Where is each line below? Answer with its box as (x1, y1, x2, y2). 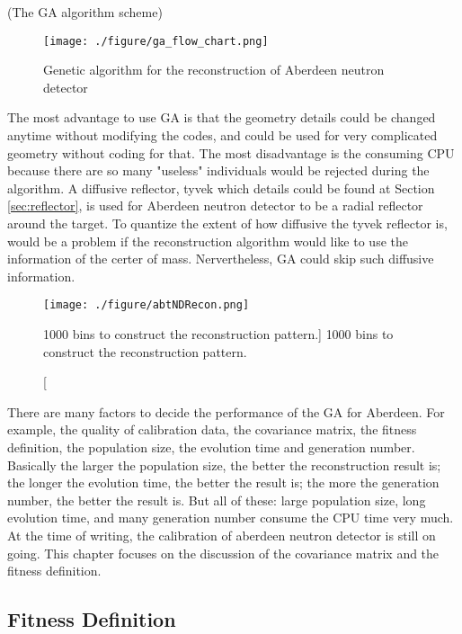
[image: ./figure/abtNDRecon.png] (43, 299, 250, 312)
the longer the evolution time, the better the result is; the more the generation (7, 473, 440, 492)
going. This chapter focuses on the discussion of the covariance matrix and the (7, 543, 440, 562)
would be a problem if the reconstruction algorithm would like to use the (7, 231, 408, 250)
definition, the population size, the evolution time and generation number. (7, 438, 415, 456)
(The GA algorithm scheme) (7, 3, 163, 21)
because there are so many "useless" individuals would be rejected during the (7, 161, 430, 180)
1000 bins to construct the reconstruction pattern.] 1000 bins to (43, 325, 394, 344)
